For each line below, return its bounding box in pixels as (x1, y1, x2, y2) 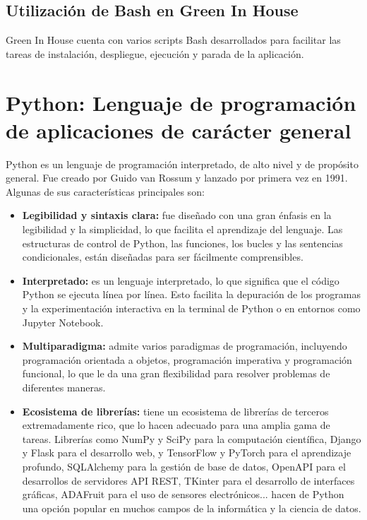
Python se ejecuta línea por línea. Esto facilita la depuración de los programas (22, 287, 361, 302)
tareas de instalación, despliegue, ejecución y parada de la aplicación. (6, 46, 304, 61)
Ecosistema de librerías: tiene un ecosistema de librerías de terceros (22, 403, 329, 418)
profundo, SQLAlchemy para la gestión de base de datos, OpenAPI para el (22, 459, 346, 473)
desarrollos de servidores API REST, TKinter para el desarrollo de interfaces (22, 473, 355, 487)
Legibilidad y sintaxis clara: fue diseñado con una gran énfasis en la (22, 208, 332, 223)
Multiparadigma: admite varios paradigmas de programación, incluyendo (22, 338, 347, 353)
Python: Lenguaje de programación (6, 88, 356, 117)
